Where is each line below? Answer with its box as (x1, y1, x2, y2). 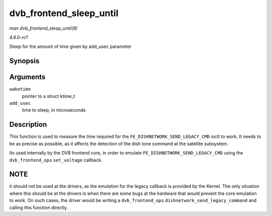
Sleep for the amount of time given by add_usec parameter (9, 43, 132, 50)
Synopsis (9, 57, 40, 65)
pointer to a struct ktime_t (22, 93, 76, 99)
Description (9, 120, 47, 129)
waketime (9, 86, 31, 92)
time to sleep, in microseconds (22, 107, 86, 113)
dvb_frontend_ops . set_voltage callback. (9, 157, 103, 163)
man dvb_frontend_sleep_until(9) (9, 25, 78, 31)
